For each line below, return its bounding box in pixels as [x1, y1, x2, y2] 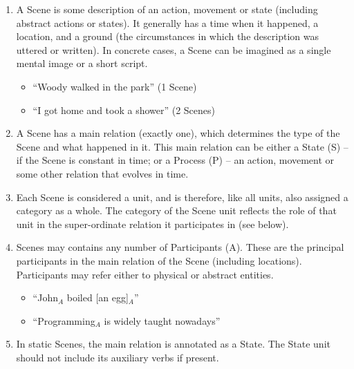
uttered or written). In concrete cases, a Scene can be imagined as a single [16, 42, 331, 57]
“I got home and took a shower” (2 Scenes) [32, 102, 216, 117]
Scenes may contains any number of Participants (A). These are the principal [16, 240, 344, 254]
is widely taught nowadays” [104, 313, 221, 328]
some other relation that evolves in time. [16, 166, 189, 180]
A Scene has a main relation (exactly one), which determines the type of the [16, 126, 340, 140]
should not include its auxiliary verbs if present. [16, 350, 219, 364]
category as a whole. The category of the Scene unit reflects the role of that [16, 203, 337, 218]
